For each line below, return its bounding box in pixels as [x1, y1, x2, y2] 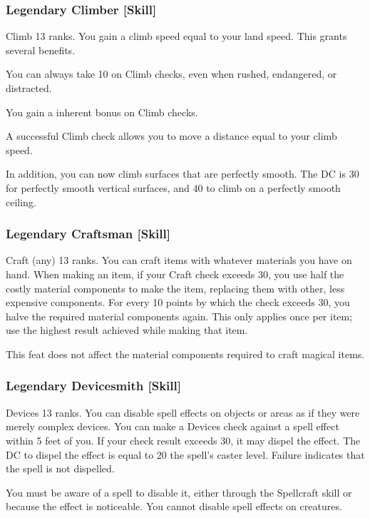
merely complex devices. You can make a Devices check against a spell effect [6, 419, 339, 434]
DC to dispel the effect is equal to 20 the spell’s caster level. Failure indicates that [6, 447, 365, 462]
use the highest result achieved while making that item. [6, 323, 248, 337]
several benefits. [6, 42, 76, 57]
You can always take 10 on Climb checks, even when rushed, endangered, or [6, 66, 337, 81]
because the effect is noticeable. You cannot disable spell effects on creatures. [6, 499, 342, 514]
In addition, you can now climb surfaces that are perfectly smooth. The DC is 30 [6, 166, 359, 181]
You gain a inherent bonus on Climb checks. [6, 104, 198, 119]
